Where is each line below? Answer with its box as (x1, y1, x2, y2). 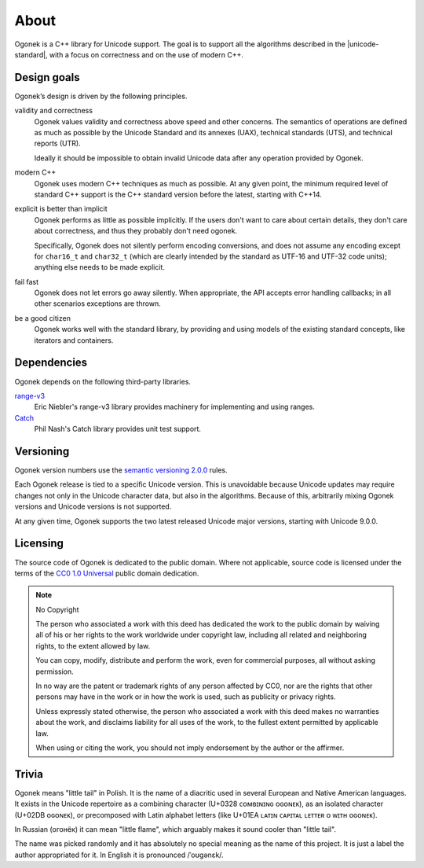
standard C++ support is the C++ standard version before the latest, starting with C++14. (34, 189, 322, 199)
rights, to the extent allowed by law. (35, 641, 151, 650)
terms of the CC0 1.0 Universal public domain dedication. (14, 568, 199, 578)
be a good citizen (14, 313, 71, 322)
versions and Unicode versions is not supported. (14, 502, 172, 511)
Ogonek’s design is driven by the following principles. (14, 91, 188, 101)
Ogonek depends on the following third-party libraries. (14, 377, 192, 386)
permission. (35, 667, 74, 676)
